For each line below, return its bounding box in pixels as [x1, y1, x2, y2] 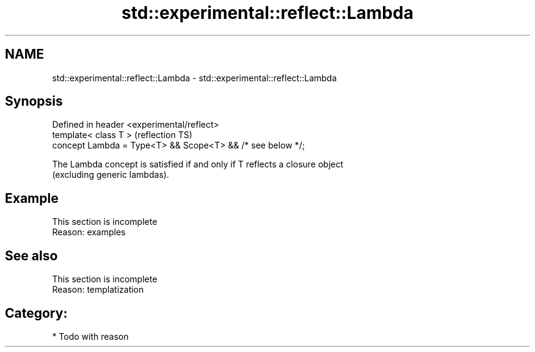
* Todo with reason [52, 331, 129, 342]
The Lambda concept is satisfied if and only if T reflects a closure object [52, 159, 344, 170]
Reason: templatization [52, 284, 144, 295]
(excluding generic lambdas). [52, 169, 169, 180]
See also [5, 248, 58, 263]
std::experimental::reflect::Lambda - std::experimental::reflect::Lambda [52, 72, 337, 83]
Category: [5, 305, 68, 321]
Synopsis [5, 94, 63, 109]
